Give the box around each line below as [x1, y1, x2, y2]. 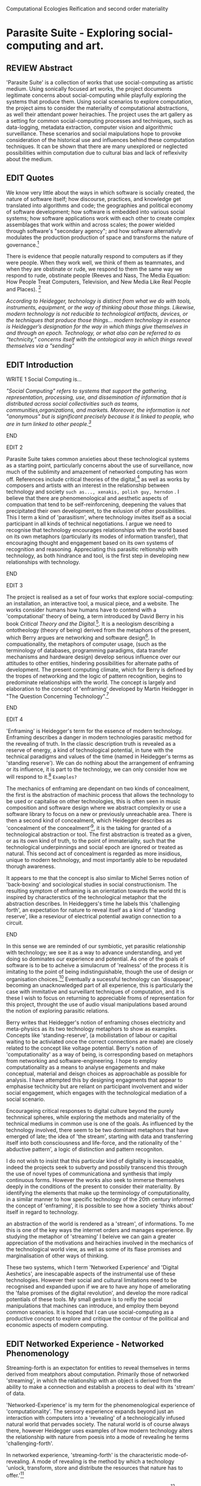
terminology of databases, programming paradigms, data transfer [6, 646, 169, 654]
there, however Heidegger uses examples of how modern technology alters [6, 1427, 193, 1434]
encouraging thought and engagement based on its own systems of [6, 539, 174, 546]
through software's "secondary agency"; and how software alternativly [6, 227, 182, 234]
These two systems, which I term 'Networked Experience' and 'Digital [6, 1264, 179, 1271]
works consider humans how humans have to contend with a [6, 606, 157, 613]
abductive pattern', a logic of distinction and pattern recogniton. [6, 1146, 164, 1153]
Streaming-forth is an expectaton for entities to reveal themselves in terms [6, 1364, 190, 1371]
